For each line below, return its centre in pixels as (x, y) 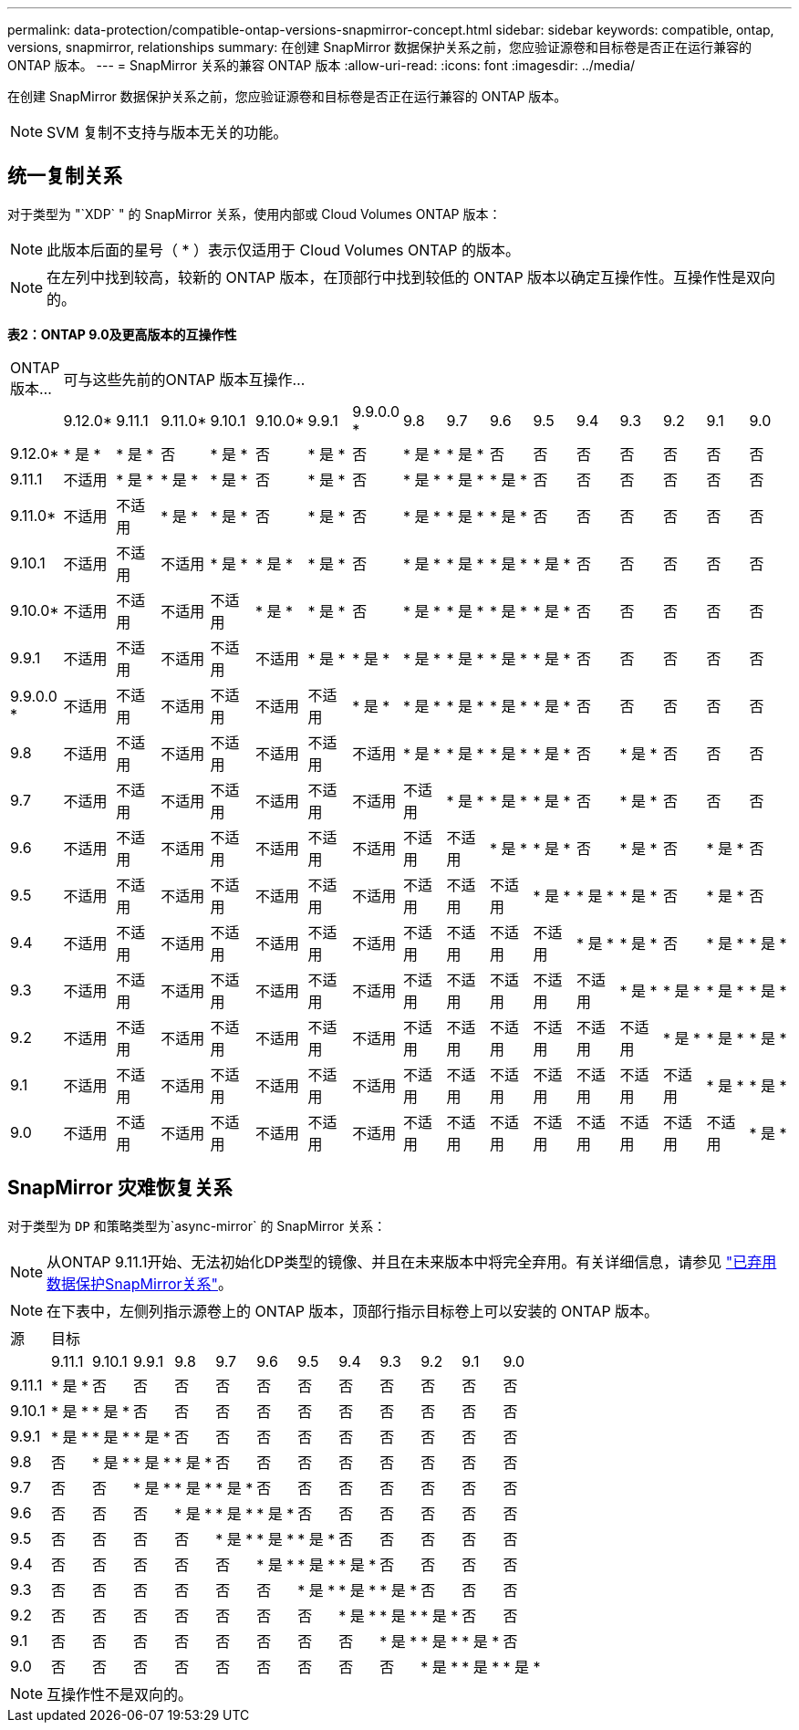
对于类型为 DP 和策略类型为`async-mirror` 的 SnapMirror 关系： (197, 1225)
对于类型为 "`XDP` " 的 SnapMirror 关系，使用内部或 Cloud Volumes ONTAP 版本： (254, 214)
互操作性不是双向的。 (120, 1694)
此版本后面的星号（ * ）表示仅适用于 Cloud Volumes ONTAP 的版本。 (283, 250)
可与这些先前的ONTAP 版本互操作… (184, 379)
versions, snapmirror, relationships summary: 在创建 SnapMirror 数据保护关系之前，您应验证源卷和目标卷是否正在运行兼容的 (380, 47)
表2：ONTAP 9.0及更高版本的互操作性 (122, 334)
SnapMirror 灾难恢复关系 (120, 1188)
